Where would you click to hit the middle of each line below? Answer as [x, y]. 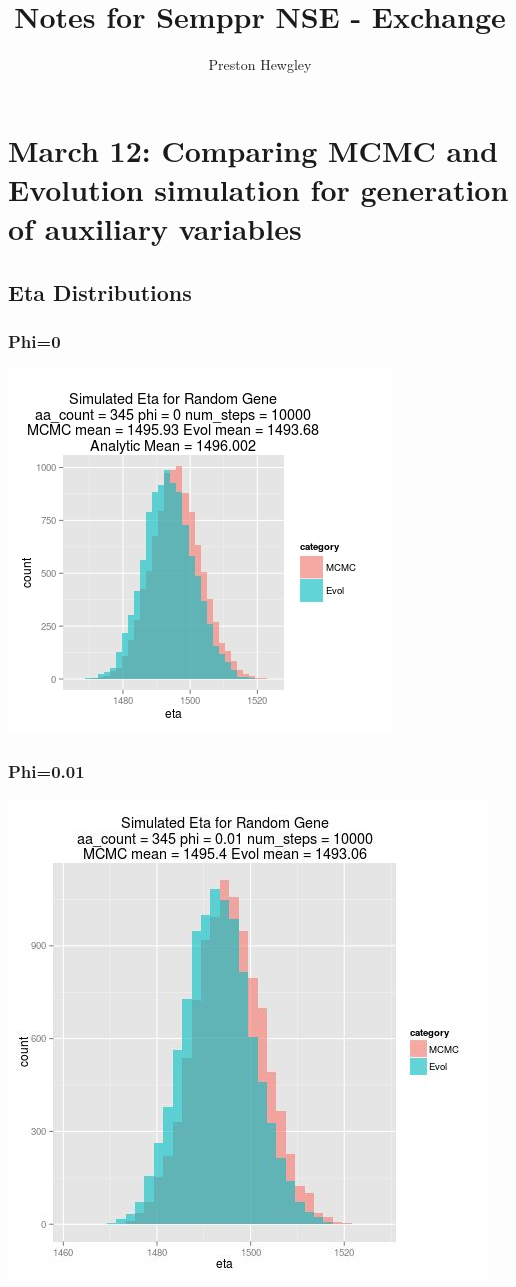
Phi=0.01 [46, 770]
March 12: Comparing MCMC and [253, 149]
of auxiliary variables [155, 228]
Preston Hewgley [260, 64]
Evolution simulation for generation [258, 188]
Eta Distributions [100, 291]
